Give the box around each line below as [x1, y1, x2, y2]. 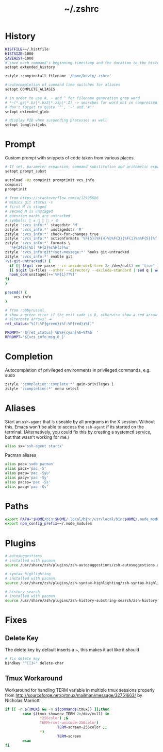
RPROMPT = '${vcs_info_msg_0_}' [5, 335, 66, 340]
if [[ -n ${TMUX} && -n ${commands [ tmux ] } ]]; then [5, 707, 110, 712]
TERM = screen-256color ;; [57, 725, 108, 730]
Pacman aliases [5, 452, 36, 458]
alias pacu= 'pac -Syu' [5, 471, 51, 476]
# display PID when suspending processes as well [5, 118, 108, 123]
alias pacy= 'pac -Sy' [5, 475, 49, 480]
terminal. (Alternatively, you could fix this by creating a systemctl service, [5, 429, 152, 435]
